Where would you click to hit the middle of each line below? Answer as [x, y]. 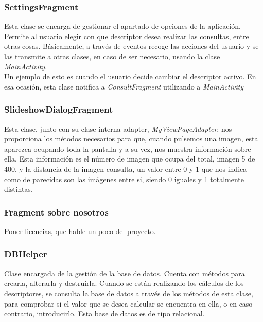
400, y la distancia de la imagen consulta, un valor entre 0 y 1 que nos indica [126, 168]
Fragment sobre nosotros [56, 212]
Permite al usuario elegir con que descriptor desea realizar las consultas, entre [127, 36]
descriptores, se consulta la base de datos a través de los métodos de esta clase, [129, 293]
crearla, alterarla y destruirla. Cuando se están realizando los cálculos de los [124, 283]
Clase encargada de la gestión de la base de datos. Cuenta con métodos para [125, 273]
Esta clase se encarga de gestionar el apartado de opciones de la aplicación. [122, 26]
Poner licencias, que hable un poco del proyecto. [80, 231]
